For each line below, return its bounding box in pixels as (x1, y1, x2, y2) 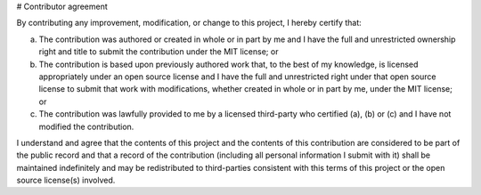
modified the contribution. (38, 121, 135, 132)
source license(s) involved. (16, 175, 116, 186)
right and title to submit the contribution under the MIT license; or (38, 46, 279, 57)
